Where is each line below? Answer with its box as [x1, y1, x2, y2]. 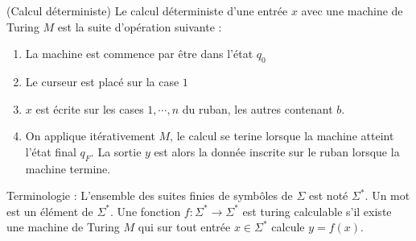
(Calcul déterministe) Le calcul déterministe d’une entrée [6, 2, 288, 19]
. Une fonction [110, 202, 181, 219]
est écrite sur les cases [35, 100, 144, 117]
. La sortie [90, 143, 142, 160]
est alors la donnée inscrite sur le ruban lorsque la [154, 143, 400, 160]
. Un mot [365, 187, 410, 204]
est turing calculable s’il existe [242, 202, 392, 219]
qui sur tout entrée [138, 218, 231, 235]
